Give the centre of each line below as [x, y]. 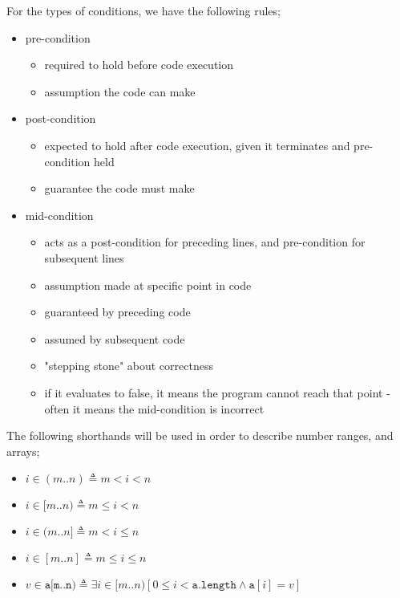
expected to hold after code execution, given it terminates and [197, 145]
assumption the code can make [120, 91]
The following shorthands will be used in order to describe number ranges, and [200, 435]
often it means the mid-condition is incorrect [154, 408]
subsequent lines [84, 257]
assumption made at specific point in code [148, 285]
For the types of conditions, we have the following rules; [143, 10]
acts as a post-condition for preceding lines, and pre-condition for [205, 242]
